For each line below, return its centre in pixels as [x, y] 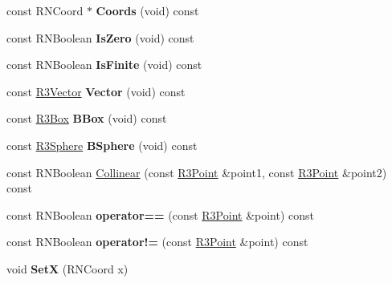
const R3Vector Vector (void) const [96, 91]
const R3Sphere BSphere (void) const [102, 145]
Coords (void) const [147, 10]
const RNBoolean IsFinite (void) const [104, 65]
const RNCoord [45, 10]
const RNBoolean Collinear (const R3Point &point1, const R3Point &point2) [197, 172]
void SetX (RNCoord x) [67, 268]
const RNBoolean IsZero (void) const [100, 37]
